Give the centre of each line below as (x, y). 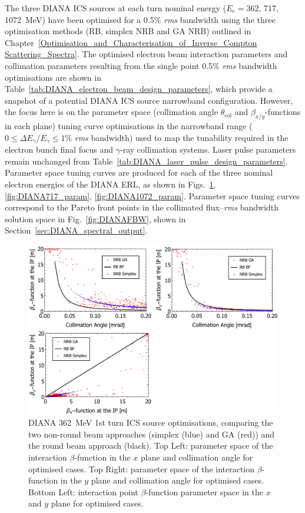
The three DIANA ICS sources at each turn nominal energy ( (116, 8)
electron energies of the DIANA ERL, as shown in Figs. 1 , (110, 184)
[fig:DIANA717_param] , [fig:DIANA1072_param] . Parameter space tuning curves (152, 195)
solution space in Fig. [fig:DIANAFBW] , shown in (95, 218)
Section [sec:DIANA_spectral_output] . (76, 230)
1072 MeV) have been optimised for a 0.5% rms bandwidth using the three (140, 19)
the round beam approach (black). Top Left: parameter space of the (151, 445)
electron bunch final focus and (59, 149)
